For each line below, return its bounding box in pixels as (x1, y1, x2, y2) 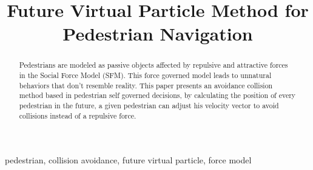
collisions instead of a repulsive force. (19, 110, 136, 120)
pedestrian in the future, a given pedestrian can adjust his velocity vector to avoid (19, 100, 279, 110)
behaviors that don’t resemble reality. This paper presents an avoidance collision (19, 80, 273, 90)
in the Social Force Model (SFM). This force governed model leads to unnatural (19, 70, 272, 80)
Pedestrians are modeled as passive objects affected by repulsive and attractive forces (19, 60, 288, 70)
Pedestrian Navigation (62, 21, 253, 46)
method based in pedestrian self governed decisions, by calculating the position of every (19, 90, 296, 100)
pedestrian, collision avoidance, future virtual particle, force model (5, 154, 252, 166)
